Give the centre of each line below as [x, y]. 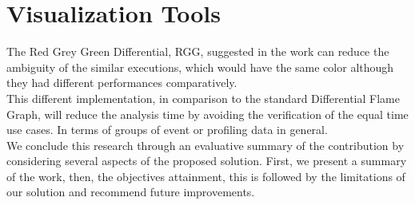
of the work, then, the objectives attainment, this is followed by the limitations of [206, 176]
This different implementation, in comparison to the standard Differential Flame [203, 98]
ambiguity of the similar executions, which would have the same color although [200, 67]
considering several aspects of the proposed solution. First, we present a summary [207, 161]
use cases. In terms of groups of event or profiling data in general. [167, 130]
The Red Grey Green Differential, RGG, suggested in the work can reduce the [198, 51]
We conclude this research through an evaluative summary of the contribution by [206, 145]
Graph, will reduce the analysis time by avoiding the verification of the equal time [207, 114]
